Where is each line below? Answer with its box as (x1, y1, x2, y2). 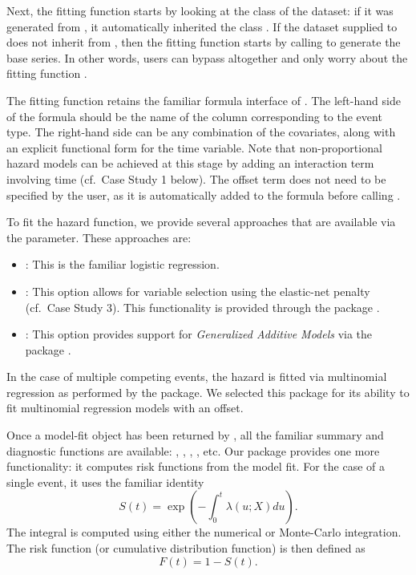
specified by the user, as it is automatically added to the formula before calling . (6, 186, 401, 203)
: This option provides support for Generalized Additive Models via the (25, 326, 373, 342)
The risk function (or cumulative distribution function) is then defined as (6, 540, 366, 557)
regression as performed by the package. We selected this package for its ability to (6, 383, 410, 400)
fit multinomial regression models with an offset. (6, 399, 244, 416)
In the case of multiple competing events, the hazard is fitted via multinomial (6, 368, 387, 385)
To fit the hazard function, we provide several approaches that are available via (6, 213, 396, 230)
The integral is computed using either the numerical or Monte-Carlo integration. (6, 524, 402, 541)
